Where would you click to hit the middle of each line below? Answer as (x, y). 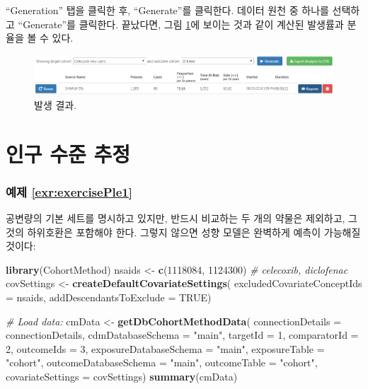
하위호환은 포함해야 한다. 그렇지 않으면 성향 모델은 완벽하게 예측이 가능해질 (194, 232)
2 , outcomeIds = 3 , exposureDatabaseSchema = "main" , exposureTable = (165, 348)
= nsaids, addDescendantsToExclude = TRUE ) (109, 297)
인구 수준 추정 (68, 153)
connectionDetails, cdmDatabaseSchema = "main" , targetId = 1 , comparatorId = (182, 335)
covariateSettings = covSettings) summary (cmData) (122, 376)
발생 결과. (56, 104)
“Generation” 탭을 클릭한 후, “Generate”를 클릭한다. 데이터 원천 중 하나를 (167, 10)
